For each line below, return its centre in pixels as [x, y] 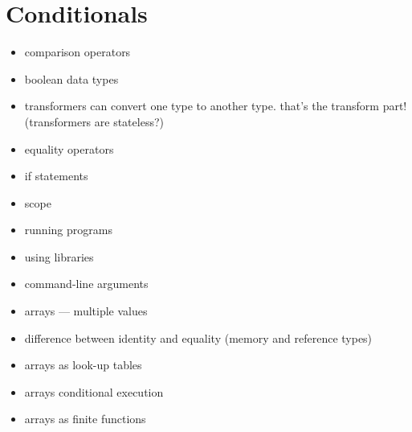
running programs [68, 230]
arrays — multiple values [86, 311]
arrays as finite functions [85, 419]
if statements [56, 176]
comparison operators [78, 52]
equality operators [69, 148]
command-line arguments [86, 284]
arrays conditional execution [94, 391]
